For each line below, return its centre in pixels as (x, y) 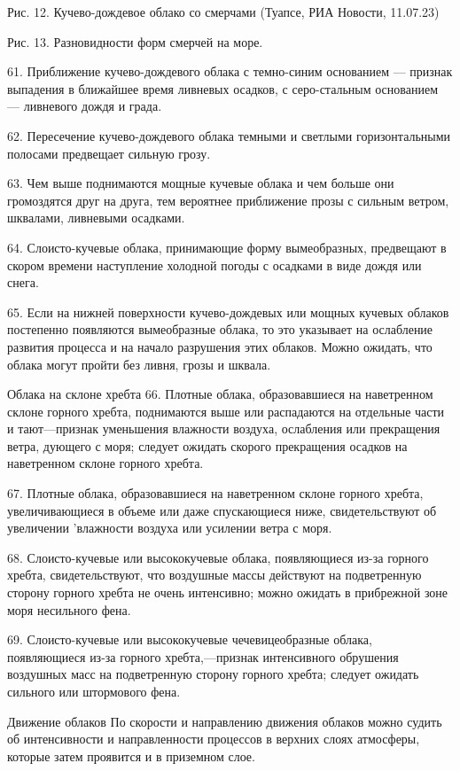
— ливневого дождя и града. (85, 106)
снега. (23, 282)
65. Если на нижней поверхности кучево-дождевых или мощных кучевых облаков (228, 312)
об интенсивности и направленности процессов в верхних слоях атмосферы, (214, 739)
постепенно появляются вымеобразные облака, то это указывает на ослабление (220, 329)
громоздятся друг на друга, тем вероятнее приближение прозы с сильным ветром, (228, 200)
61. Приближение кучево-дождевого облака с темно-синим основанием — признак (230, 71)
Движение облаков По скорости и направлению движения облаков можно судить (225, 721)
